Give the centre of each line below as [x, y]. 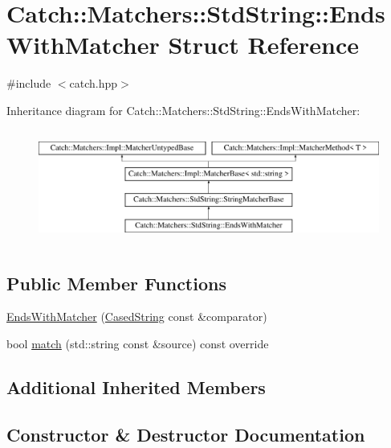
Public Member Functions [116, 283]
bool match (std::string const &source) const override [138, 343]
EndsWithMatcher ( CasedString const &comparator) [137, 316]
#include [29, 83]
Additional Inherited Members [136, 386]
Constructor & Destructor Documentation [186, 434]
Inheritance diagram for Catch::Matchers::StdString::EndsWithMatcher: [183, 110]
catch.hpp [94, 83]
